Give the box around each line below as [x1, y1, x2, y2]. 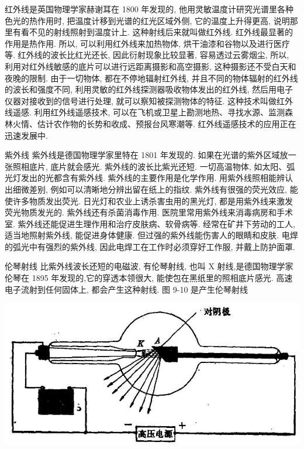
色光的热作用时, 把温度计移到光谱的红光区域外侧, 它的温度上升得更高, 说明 [5, 14, 290, 26]
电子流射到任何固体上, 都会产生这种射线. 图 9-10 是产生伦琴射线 [5, 283, 248, 295]
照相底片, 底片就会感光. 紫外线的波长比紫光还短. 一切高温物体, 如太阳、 [12, 160, 287, 172]
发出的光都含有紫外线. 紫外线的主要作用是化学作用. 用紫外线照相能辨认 [20, 172, 293, 184]
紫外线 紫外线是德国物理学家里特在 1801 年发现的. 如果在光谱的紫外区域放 [5, 149, 288, 161]
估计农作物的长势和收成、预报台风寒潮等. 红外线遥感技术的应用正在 [37, 117, 296, 129]
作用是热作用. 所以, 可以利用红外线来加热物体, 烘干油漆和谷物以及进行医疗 [5, 37, 290, 49]
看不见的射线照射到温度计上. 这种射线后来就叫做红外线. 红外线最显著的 [20, 26, 293, 38]
